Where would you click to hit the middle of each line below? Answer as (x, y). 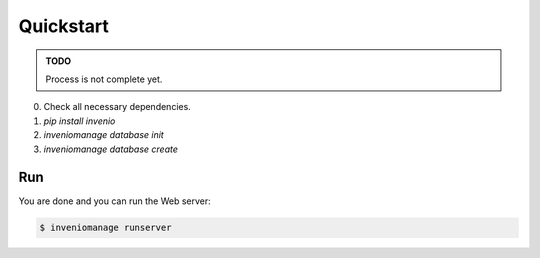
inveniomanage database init (103, 135)
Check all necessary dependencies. (117, 107)
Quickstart (64, 26)
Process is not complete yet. (104, 79)
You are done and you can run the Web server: (115, 201)
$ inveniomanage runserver (105, 228)
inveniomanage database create (111, 149)
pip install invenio (79, 121)
